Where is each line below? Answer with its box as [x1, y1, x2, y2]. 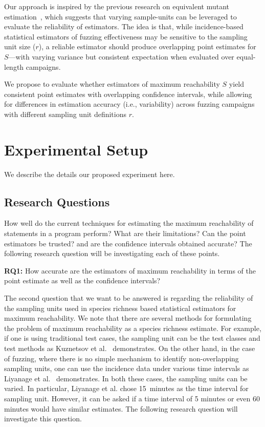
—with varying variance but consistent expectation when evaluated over [8, 51, 234, 62]
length [4, 61, 24, 72]
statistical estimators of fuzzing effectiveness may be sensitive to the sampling [4, 31, 248, 42]
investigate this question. [4, 413, 82, 424]
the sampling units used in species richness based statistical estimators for [4, 302, 236, 313]
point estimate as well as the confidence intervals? [4, 275, 161, 286]
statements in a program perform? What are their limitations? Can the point [4, 228, 246, 239]
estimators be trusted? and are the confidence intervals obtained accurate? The [4, 238, 252, 248]
